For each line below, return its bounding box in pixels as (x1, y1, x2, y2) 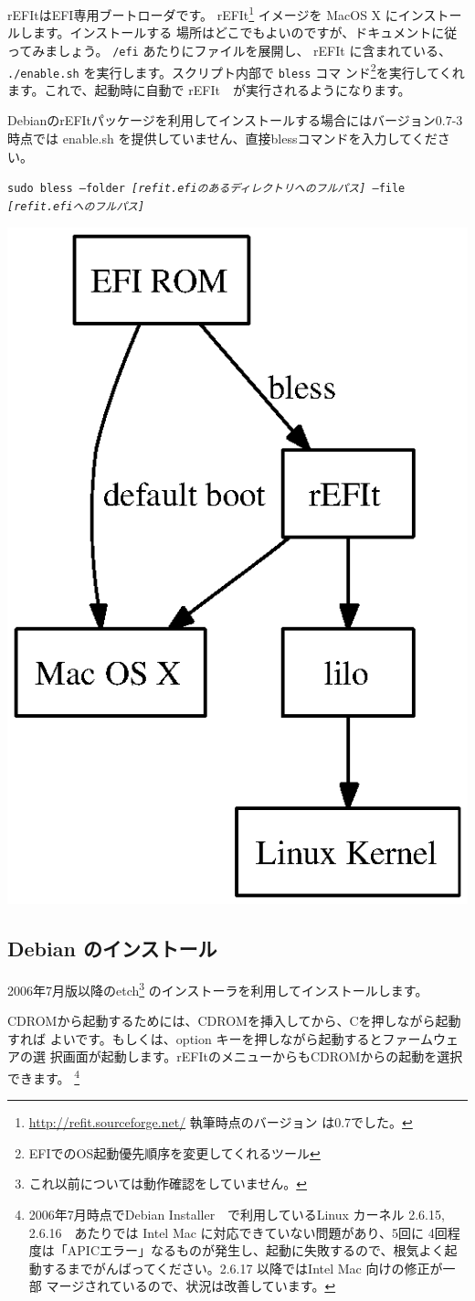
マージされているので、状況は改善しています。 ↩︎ (46, 1276, 336, 1296)
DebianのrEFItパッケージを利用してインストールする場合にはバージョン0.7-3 (7, 111, 463, 130)
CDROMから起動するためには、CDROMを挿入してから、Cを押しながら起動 (7, 1011, 461, 1030)
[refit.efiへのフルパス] (7, 199, 145, 213)
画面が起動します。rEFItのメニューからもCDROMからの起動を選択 (62, 1047, 463, 1066)
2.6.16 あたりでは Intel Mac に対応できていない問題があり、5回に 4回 (28, 1222, 448, 1242)
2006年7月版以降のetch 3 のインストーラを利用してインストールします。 (7, 978, 428, 999)
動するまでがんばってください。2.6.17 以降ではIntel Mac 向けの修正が (28, 1258, 443, 1277)
